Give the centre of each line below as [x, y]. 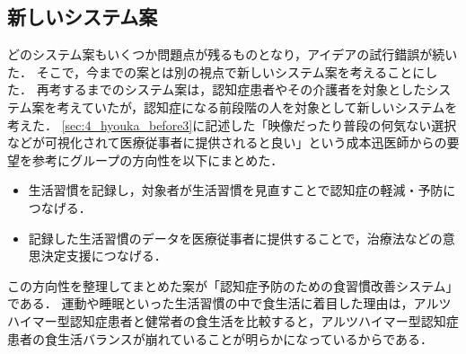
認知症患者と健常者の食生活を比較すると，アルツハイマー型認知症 [264, 320]
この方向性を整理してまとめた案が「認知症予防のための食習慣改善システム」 [233, 285]
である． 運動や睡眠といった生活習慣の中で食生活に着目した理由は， [211, 303]
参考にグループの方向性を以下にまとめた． [158, 159]
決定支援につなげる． [104, 256]
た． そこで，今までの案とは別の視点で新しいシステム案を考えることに [216, 71]
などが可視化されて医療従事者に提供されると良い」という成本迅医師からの [227, 142]
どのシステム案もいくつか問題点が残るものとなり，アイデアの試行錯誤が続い [233, 54]
